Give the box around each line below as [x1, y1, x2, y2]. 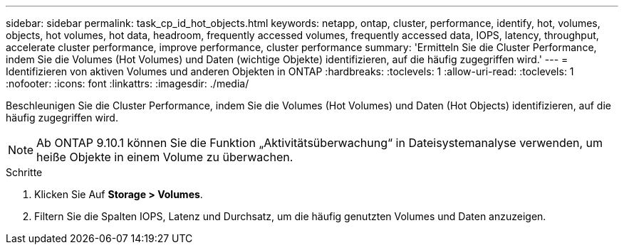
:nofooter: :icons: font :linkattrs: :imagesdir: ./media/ [6, 77, 249, 89]
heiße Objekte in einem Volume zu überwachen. [36, 150, 293, 164]
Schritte [6, 166, 43, 178]
